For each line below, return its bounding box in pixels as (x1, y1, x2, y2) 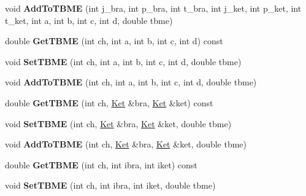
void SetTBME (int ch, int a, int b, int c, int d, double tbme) (5, 55, 242, 68)
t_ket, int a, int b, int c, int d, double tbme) (5, 14, 173, 26)
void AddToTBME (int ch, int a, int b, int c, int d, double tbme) (5, 76, 257, 88)
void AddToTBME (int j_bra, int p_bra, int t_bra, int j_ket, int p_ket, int (5, 2, 302, 14)
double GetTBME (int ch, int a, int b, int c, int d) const (5, 34, 223, 47)
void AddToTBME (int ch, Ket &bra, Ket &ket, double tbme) (5, 138, 247, 151)
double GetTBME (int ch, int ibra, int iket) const (5, 158, 197, 171)
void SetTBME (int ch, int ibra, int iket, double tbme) (5, 179, 216, 192)
